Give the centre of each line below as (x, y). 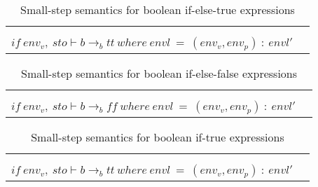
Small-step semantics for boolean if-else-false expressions (159, 73)
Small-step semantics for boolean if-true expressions (158, 137)
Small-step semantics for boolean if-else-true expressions (158, 9)
